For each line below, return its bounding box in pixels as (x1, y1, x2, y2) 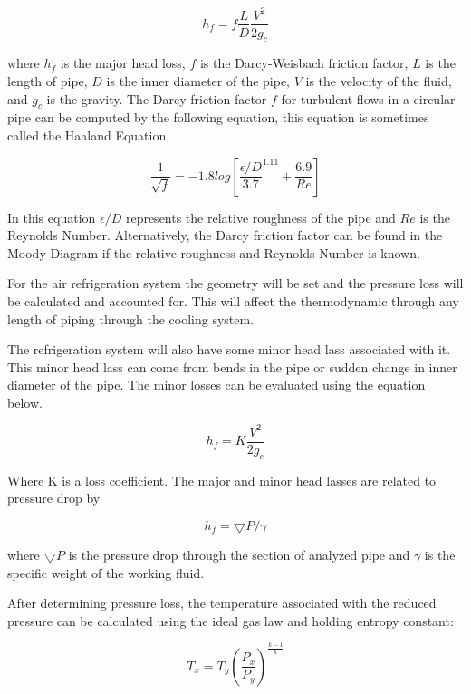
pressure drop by (7, 488, 101, 507)
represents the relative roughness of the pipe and (125, 207, 396, 227)
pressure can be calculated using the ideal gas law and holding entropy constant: (7, 611, 454, 630)
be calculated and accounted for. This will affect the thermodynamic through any (7, 291, 459, 310)
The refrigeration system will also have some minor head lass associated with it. (7, 340, 451, 359)
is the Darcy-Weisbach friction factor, (199, 53, 409, 72)
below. (7, 392, 43, 411)
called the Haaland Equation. (7, 125, 170, 144)
